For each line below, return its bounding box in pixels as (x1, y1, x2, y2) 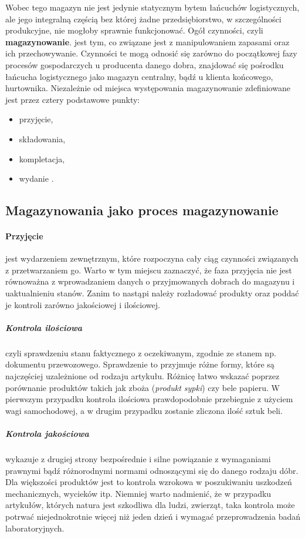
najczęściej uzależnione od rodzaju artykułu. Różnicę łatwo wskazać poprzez (5, 370, 280, 382)
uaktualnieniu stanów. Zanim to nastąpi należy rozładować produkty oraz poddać (5, 287, 299, 299)
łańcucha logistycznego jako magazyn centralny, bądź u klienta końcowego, (5, 70, 273, 82)
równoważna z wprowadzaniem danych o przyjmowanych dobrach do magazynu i (5, 275, 295, 288)
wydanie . (19, 172, 54, 185)
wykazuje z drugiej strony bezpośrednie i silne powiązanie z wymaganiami (5, 452, 271, 465)
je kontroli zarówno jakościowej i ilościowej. (5, 298, 160, 310)
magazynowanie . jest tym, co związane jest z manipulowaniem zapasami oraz (5, 35, 290, 48)
